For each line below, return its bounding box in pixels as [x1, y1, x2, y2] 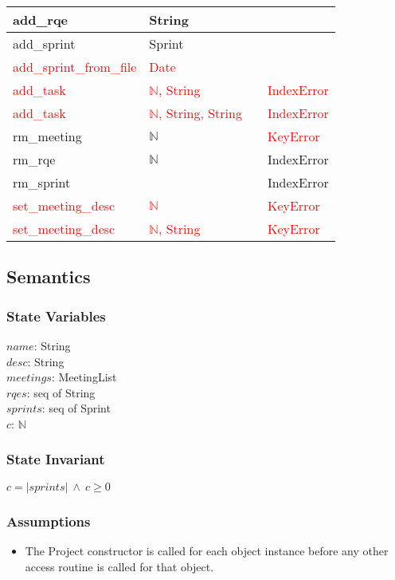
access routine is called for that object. [25, 558, 214, 574]
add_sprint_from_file [13, 57, 137, 76]
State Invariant [6, 449, 105, 469]
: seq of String [26, 384, 96, 400]
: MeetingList [51, 369, 117, 385]
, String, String [158, 104, 242, 122]
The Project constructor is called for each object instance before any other [25, 543, 389, 558]
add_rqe [13, 10, 68, 29]
